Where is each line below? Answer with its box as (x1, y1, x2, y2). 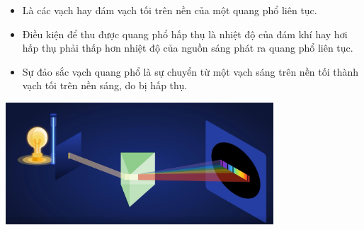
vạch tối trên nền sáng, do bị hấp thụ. (22, 78, 188, 93)
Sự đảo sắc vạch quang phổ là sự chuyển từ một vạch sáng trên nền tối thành (22, 64, 359, 79)
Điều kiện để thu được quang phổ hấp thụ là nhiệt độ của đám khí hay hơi (22, 26, 348, 41)
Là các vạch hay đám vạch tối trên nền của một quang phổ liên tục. (22, 3, 317, 17)
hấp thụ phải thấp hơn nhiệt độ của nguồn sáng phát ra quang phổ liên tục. (22, 40, 353, 55)
